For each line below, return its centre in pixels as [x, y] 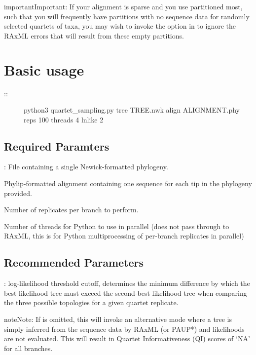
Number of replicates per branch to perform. [71, 210]
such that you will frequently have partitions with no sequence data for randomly [127, 16]
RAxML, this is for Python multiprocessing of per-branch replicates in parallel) [124, 236]
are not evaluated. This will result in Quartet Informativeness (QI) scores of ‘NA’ [127, 338]
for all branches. [28, 348]
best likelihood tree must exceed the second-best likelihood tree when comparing [126, 293]
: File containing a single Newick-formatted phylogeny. [86, 167]
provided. [18, 193]
